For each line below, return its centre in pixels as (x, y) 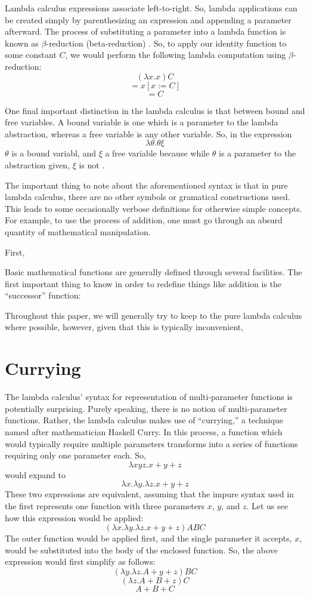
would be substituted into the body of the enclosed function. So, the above (141, 550)
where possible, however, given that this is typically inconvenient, (124, 327)
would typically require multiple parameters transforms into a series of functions (151, 443)
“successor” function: (43, 295)
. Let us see (267, 505)
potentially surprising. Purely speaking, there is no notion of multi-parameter (146, 408)
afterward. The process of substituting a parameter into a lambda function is (145, 31)
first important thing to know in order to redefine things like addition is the (143, 283)
